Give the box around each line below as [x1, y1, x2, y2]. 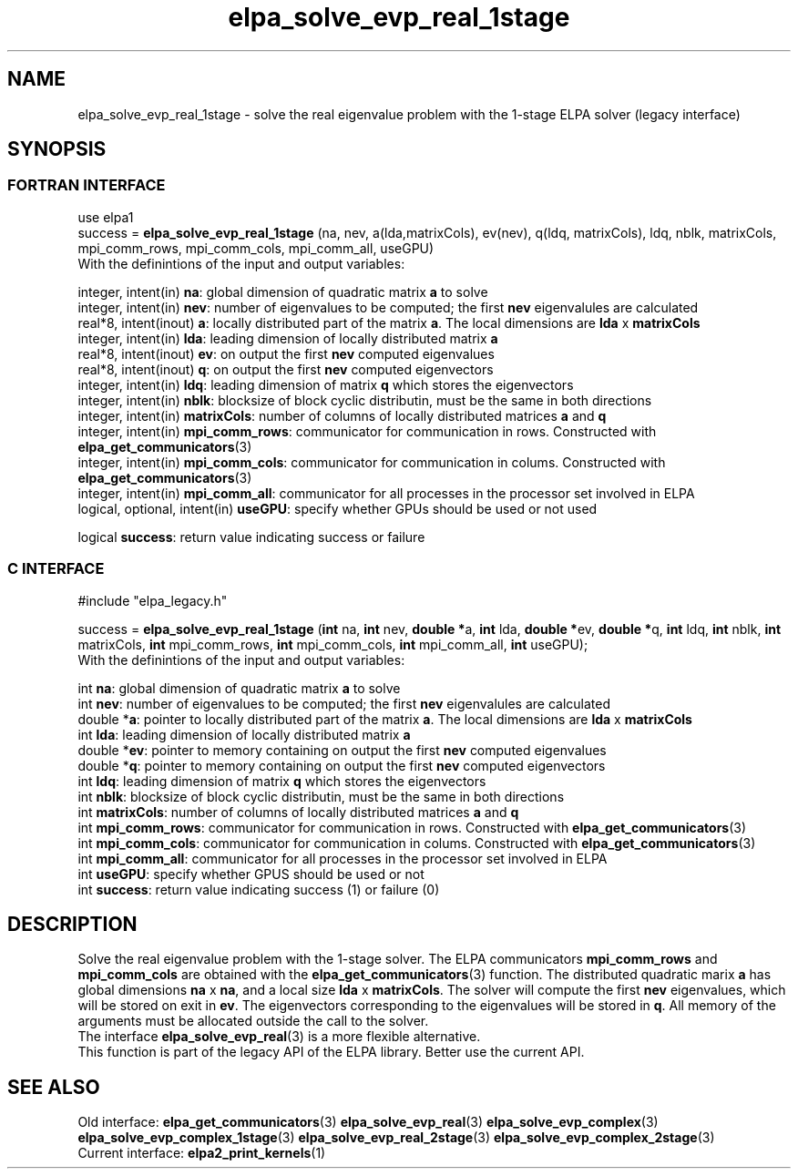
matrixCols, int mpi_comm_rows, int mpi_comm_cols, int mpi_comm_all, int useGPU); [77, 636, 588, 652]
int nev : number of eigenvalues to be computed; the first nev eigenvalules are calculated [77, 695, 611, 711]
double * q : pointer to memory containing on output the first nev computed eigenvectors [77, 757, 606, 773]
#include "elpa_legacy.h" [77, 592, 228, 608]
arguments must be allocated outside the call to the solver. [77, 1013, 429, 1029]
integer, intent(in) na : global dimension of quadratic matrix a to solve [77, 283, 488, 300]
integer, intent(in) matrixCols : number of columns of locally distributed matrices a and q [77, 407, 607, 424]
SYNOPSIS [7, 138, 107, 161]
